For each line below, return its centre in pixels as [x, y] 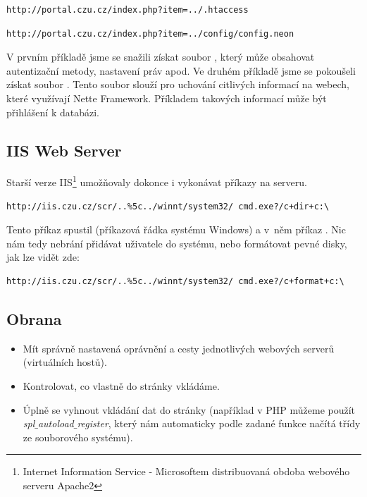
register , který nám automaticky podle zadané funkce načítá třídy [219, 423]
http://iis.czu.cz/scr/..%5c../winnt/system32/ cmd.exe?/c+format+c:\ [175, 281]
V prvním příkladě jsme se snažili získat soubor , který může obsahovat [161, 57]
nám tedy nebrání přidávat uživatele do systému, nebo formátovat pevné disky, [177, 243]
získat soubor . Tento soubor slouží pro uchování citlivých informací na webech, [178, 84]
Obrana [34, 318]
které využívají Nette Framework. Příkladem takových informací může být [167, 98]
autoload [56, 423]
